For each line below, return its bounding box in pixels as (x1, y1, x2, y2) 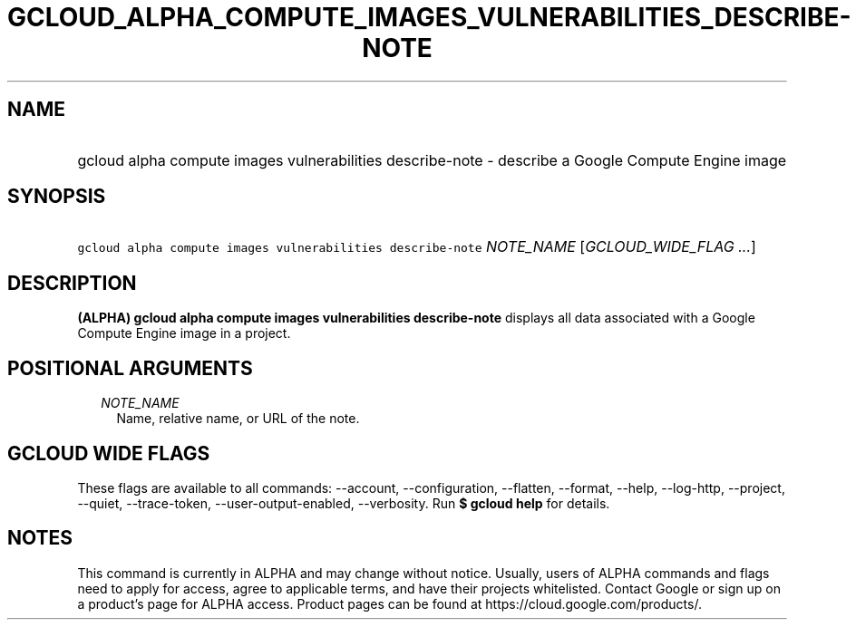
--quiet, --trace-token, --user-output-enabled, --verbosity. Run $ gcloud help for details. (77, 495, 610, 511)
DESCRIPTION (7, 271, 137, 294)
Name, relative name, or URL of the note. (116, 410, 360, 427)
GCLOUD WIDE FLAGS (7, 441, 210, 465)
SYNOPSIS (7, 185, 106, 208)
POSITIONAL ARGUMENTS (7, 356, 253, 380)
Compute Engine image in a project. (77, 325, 291, 342)
